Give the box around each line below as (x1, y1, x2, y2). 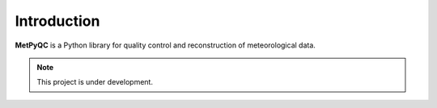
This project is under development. (36, 77, 154, 87)
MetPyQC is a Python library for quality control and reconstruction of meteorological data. (15, 40, 316, 50)
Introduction (15, 12, 100, 30)
